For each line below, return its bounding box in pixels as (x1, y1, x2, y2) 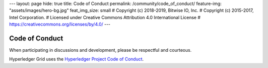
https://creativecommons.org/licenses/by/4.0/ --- (9, 21, 111, 27)
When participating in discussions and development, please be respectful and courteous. (9, 47, 192, 53)
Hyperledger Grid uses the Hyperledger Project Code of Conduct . (9, 56, 144, 62)
